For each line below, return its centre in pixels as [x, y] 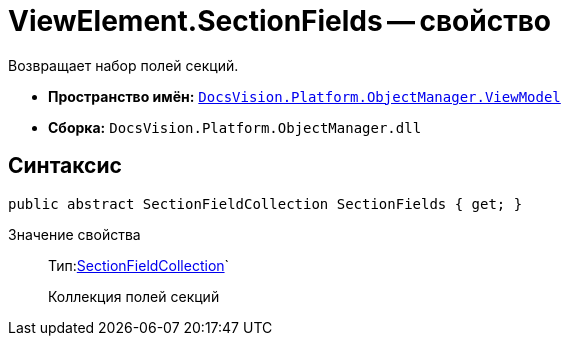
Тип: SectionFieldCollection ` [139, 265]
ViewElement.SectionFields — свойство [280, 21]
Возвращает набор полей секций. [123, 65]
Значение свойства [74, 234]
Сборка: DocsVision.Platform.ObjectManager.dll [235, 127]
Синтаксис [65, 166]
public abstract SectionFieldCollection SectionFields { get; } [265, 203]
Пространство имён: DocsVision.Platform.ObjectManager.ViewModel [304, 96]
